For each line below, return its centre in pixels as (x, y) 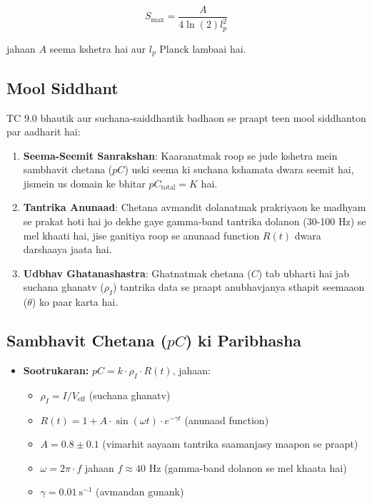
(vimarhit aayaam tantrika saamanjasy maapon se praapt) (230, 444)
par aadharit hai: (44, 132)
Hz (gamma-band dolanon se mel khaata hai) (248, 467)
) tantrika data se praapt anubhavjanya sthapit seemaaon (239, 287)
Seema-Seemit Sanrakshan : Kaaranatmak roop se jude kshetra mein (180, 155)
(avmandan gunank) (140, 492)
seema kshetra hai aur (98, 48)
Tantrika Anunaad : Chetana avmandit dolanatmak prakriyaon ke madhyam (195, 207)
